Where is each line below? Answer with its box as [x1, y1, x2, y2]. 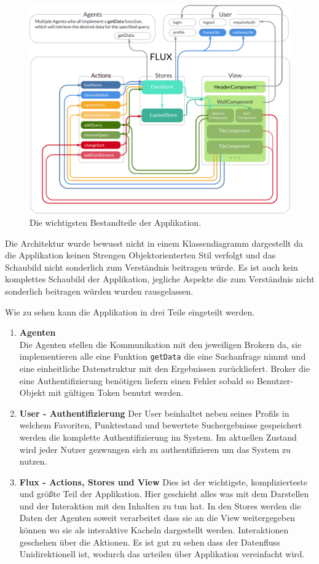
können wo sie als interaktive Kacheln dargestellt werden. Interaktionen [19, 523, 289, 536]
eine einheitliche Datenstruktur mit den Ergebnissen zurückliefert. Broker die [19, 361, 310, 374]
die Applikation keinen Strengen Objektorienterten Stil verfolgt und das [5, 249, 276, 261]
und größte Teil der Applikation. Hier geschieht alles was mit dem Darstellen [19, 487, 309, 500]
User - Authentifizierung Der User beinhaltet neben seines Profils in [19, 406, 289, 419]
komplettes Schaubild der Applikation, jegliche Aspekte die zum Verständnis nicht [5, 272, 315, 285]
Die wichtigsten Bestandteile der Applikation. [30, 215, 202, 228]
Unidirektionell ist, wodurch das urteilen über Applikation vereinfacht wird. [19, 547, 305, 560]
